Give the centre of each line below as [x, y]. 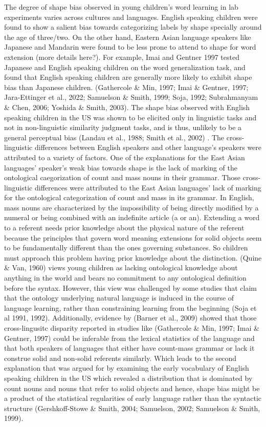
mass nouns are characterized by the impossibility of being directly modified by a [131, 207]
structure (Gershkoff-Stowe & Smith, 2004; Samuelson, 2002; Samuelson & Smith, [132, 408]
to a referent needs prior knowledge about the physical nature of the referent [124, 228]
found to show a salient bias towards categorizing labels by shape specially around [133, 27]
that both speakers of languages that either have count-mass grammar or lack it [129, 348]
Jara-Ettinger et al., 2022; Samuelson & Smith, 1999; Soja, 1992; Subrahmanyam [131, 97]
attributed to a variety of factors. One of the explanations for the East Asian [125, 157]
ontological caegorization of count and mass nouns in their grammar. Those [123, 177]
